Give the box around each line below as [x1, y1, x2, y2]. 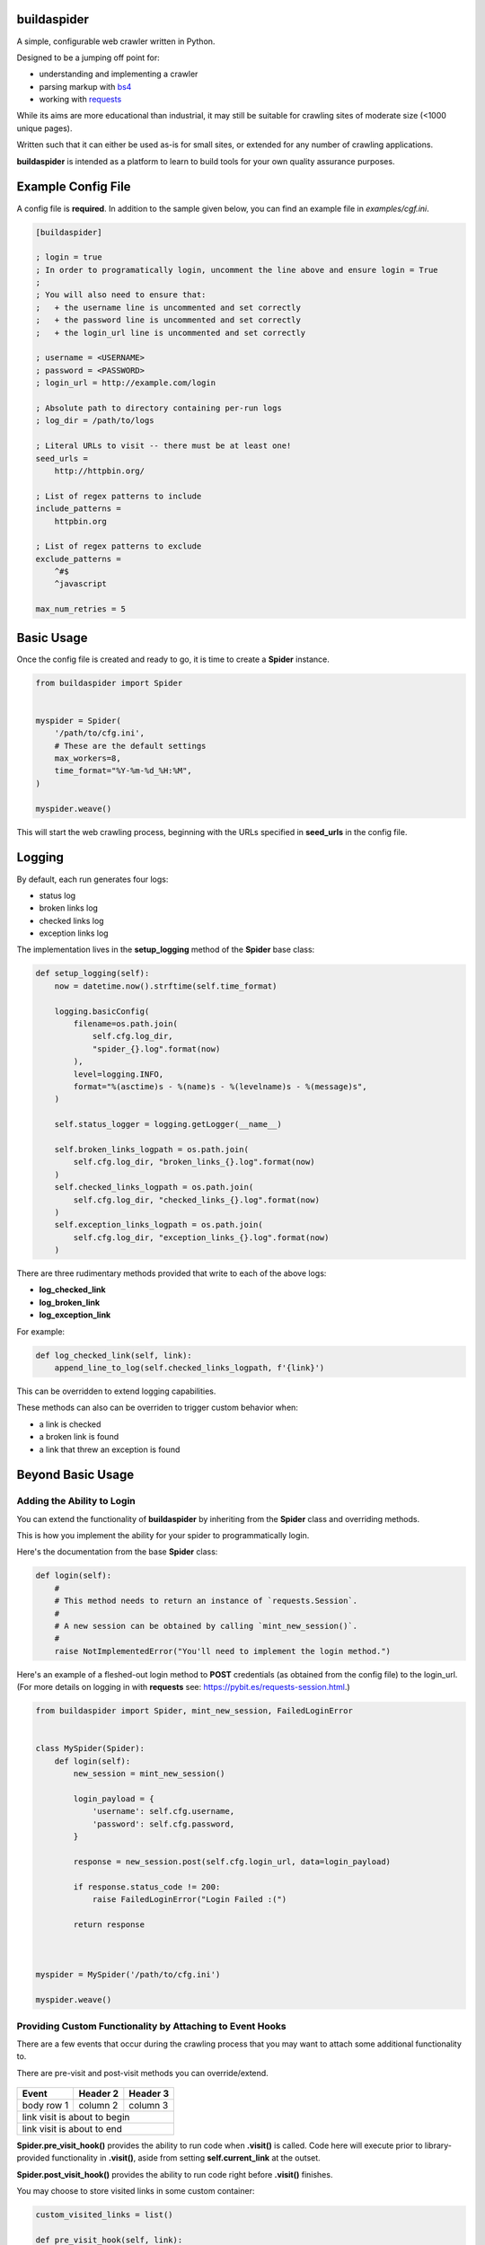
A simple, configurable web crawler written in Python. [16, 36, 216, 47]
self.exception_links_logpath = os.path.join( [54, 1219, 264, 1230]
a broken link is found [39, 1431, 119, 1442]
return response [73, 1919, 145, 1930]
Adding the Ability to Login [16, 1495, 137, 1508]
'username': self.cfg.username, [92, 1806, 235, 1817]
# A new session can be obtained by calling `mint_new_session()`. [54, 1621, 358, 1632]
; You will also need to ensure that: [35, 290, 207, 300]
